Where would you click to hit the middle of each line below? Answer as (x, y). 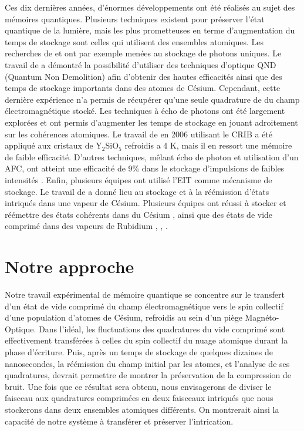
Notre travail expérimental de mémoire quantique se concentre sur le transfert (145, 294)
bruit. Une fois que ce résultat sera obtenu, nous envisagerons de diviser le (138, 386)
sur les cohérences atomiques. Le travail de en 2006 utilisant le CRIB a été (139, 134)
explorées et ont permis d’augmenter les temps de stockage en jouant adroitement (151, 122)
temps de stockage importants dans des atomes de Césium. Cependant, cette (143, 88)
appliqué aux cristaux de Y (53, 145)
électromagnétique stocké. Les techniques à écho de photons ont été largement (145, 111)
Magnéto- (262, 317)
